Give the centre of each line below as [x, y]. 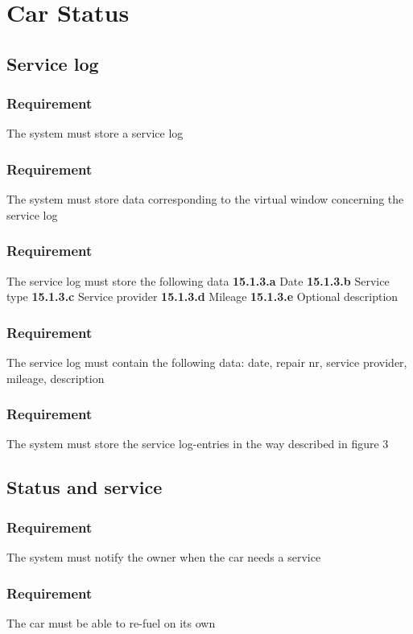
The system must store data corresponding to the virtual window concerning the [205, 199]
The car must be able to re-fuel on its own [111, 622]
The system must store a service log [95, 133]
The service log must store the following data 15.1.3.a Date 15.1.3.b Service [198, 280]
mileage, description [56, 378]
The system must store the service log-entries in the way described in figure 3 [198, 444]
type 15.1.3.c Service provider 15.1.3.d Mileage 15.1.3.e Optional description [202, 296]
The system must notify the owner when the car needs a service [164, 557]
